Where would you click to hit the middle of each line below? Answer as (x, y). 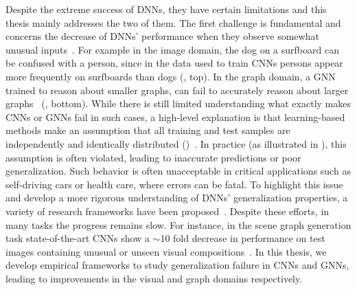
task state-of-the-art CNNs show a (78, 238)
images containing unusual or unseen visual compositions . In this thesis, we (166, 251)
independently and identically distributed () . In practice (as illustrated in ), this (176, 143)
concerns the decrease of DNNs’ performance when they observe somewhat (162, 36)
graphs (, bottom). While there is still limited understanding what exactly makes (178, 103)
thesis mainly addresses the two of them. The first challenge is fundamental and (173, 22)
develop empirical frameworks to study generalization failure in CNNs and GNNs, (177, 265)
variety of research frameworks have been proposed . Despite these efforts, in (168, 211)
